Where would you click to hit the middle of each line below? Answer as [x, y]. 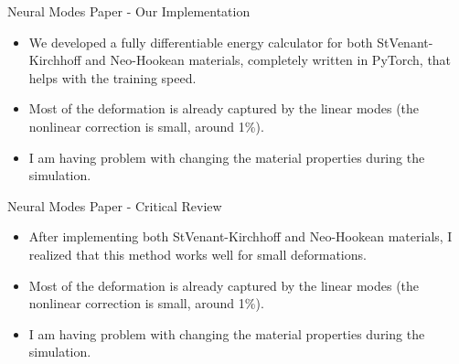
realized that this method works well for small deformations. [197, 254]
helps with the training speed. [112, 77]
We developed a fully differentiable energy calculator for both [201, 42]
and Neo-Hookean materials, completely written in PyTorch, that [268, 60]
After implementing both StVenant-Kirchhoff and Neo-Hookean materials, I [240, 236]
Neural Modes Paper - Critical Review [115, 205]
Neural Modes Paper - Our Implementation [129, 11]
